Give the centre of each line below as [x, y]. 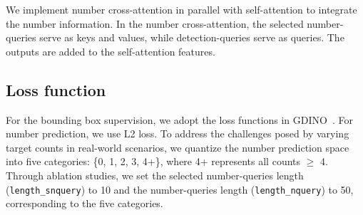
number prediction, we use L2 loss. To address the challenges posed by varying [178, 133]
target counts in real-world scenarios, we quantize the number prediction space [178, 147]
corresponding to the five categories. [85, 203]
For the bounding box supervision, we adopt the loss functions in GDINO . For [179, 119]
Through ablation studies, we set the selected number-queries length [155, 175]
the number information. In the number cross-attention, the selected [155, 23]
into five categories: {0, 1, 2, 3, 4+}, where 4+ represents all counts [153, 161]
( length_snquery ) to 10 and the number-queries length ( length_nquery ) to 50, [180, 189]
